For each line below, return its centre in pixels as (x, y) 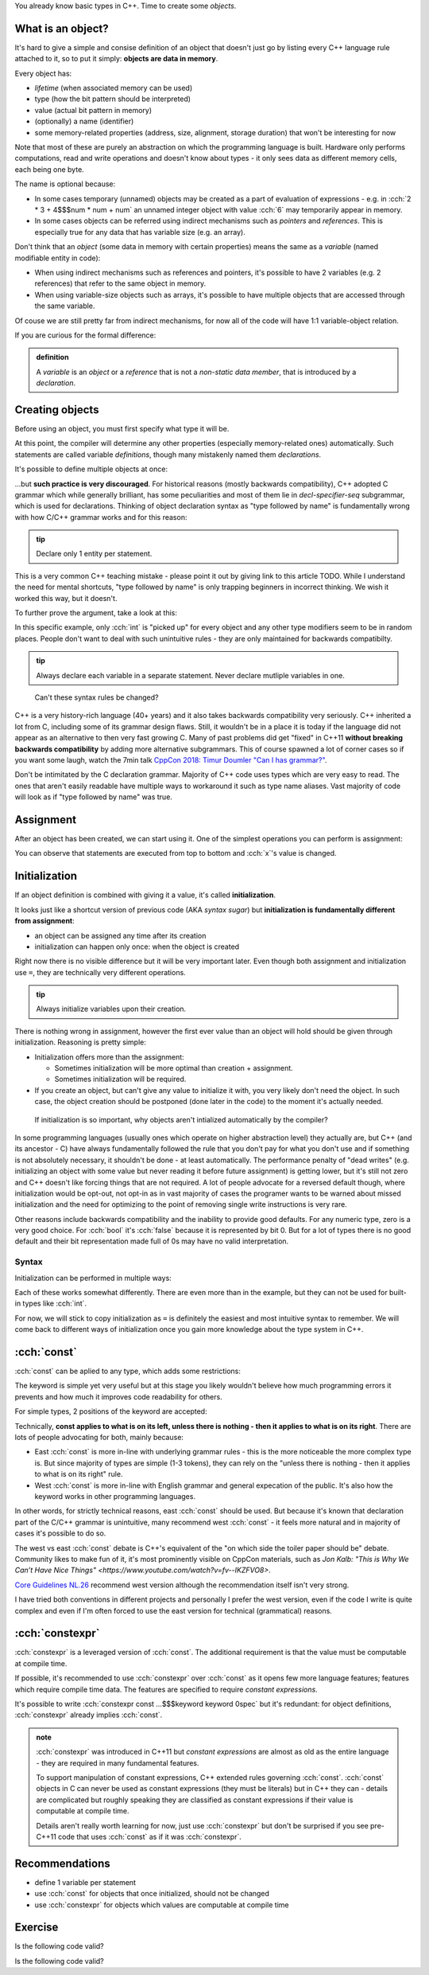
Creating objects (57, 410)
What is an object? (62, 28)
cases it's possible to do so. (60, 1533)
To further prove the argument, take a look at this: (96, 613)
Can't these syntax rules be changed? (97, 697)
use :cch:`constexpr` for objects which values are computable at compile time (162, 1905)
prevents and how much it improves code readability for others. (118, 1396)
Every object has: (43, 73)
